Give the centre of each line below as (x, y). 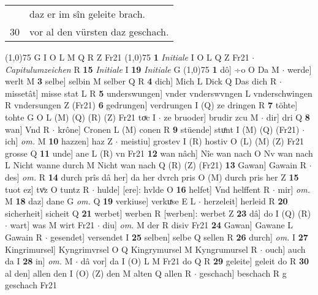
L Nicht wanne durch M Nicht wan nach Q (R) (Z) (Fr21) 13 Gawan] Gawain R (156, 165)
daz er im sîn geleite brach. (88, 14)
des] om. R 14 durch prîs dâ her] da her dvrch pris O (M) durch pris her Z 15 (152, 177)
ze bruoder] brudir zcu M (211, 117)
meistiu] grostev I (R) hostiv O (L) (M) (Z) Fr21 (212, 141)
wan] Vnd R (27, 129)
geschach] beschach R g (243, 273)
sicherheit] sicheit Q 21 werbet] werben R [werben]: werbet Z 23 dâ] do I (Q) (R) (158, 213)
